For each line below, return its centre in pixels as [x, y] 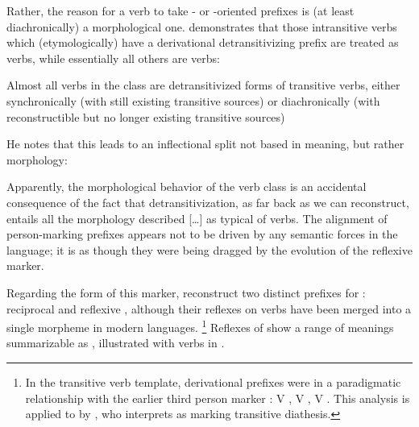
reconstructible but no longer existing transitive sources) [146, 116]
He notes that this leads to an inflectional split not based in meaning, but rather [205, 144]
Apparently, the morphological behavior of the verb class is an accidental [187, 187]
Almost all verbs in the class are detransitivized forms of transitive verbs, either [203, 85]
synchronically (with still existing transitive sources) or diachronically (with [193, 100]
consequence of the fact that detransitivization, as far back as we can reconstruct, [208, 202]
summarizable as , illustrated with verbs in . [116, 343]
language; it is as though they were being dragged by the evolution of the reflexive [209, 249]
